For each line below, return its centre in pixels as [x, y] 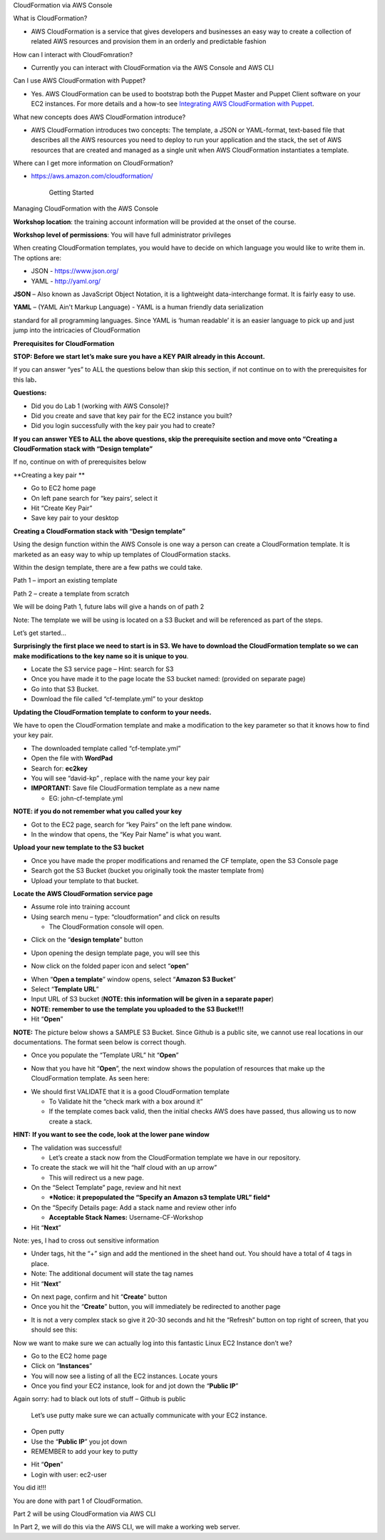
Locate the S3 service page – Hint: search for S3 [102, 669]
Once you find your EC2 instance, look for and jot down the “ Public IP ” [135, 1386]
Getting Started [71, 192]
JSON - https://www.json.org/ [75, 271]
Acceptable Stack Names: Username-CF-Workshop [126, 1218]
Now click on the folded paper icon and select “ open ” [110, 966]
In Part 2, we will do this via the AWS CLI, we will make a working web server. [127, 1527]
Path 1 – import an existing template [65, 581]
